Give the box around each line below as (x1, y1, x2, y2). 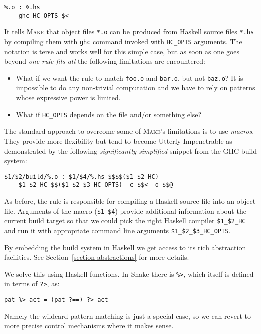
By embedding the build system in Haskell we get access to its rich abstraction (4, 242, 246, 252)
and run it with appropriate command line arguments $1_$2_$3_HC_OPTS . (4, 225, 231, 235)
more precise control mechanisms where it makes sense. (4, 320, 174, 331)
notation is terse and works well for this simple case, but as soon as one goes (4, 46, 240, 56)
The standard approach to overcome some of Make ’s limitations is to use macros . (4, 126, 254, 136)
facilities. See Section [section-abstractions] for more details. (4, 252, 189, 262)
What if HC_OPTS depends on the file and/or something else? (16, 109, 202, 119)
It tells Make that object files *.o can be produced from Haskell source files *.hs (4, 26, 254, 37)
